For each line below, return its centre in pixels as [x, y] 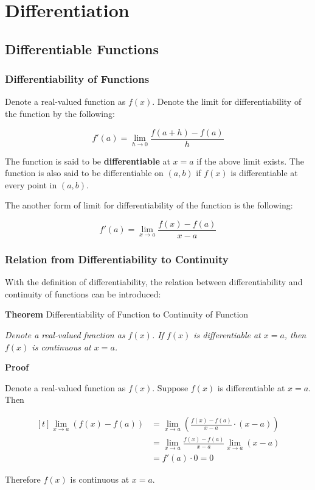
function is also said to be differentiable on [84, 173]
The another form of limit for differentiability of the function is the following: [149, 205]
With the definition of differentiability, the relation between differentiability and [154, 282]
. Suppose [170, 387]
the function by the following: [60, 113]
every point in [31, 184]
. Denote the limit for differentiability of [227, 101]
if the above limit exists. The [250, 161]
